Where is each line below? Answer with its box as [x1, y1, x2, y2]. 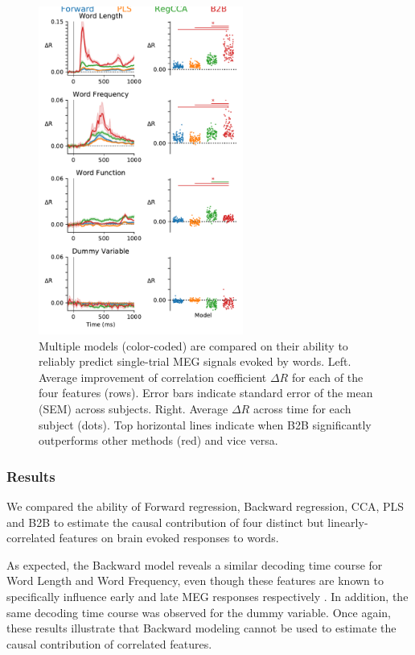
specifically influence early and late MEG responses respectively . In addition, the [6, 587, 409, 604]
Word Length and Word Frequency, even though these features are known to [6, 572, 384, 589]
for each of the [291, 368, 364, 385]
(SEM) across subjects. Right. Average [39, 400, 228, 417]
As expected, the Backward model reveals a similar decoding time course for [6, 556, 383, 573]
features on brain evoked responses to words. [59, 529, 279, 546]
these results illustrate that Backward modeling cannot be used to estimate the [6, 620, 397, 636]
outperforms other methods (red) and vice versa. [39, 432, 278, 449]
